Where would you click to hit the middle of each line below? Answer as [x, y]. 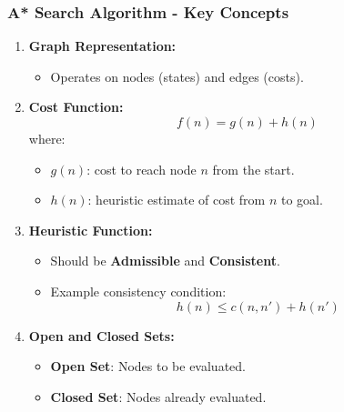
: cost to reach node [142, 169]
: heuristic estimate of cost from [177, 200]
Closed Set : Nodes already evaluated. [158, 396]
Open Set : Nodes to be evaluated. [148, 366]
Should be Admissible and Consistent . [165, 261]
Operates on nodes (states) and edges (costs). [177, 76]
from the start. [253, 169]
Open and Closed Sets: [101, 335]
